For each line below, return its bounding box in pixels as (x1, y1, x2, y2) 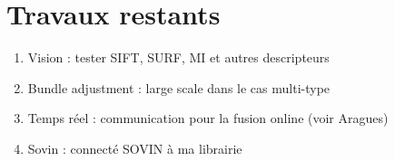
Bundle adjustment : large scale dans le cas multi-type (27, 78, 331, 97)
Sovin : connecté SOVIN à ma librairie (27, 138, 242, 157)
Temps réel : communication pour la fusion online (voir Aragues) (27, 109, 389, 128)
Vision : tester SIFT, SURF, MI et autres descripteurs (27, 48, 330, 67)
